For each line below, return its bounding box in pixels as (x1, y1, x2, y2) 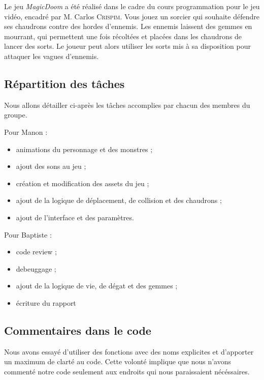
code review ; (16, 246, 57, 257)
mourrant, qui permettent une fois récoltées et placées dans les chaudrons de (4, 31, 242, 41)
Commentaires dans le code (4, 322, 151, 338)
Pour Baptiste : (4, 229, 52, 240)
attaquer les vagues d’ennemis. (4, 50, 99, 61)
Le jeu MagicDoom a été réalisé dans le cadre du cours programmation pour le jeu (4, 1, 260, 11)
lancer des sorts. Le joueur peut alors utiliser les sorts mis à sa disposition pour (4, 41, 251, 51)
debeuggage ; (16, 263, 56, 274)
